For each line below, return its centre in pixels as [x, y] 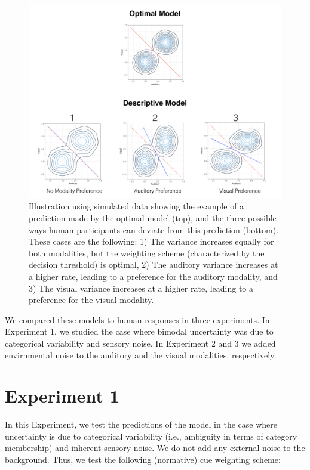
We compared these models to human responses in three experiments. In [137, 319]
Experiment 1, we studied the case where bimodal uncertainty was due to [139, 331]
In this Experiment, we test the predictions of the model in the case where [141, 424]
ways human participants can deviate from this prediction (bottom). [154, 229]
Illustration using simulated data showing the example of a [136, 206]
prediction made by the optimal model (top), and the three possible [153, 217]
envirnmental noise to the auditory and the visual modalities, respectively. [141, 355]
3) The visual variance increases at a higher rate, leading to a [141, 288]
